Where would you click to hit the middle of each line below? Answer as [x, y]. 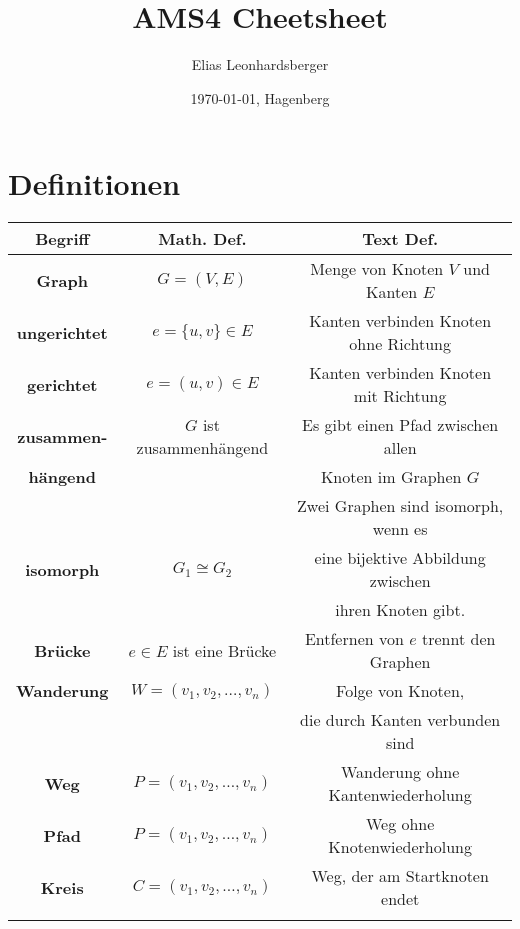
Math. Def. [202, 239]
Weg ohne [400, 824]
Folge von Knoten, [400, 691]
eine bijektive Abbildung [400, 558]
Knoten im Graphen [391, 477]
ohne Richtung [400, 344]
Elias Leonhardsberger [260, 64]
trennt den [458, 639]
